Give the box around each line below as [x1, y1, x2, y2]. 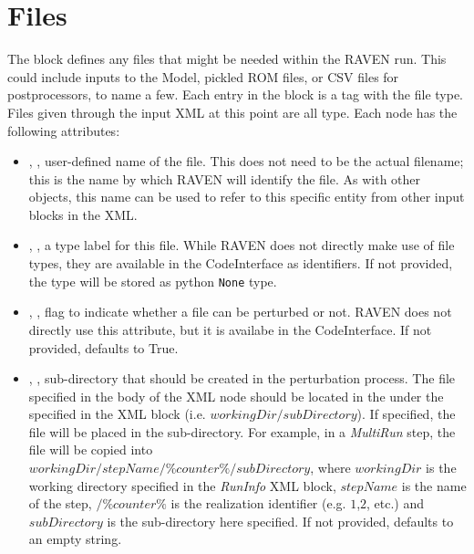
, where [310, 458, 351, 477]
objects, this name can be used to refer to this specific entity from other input [28, 187, 465, 206]
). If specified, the [356, 404, 456, 423]
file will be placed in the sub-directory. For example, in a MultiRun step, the [28, 422, 456, 441]
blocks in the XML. [28, 204, 138, 224]
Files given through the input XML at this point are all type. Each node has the [7, 102, 458, 121]
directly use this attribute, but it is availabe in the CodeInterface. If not [28, 319, 432, 339]
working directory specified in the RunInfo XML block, [28, 476, 336, 495]
